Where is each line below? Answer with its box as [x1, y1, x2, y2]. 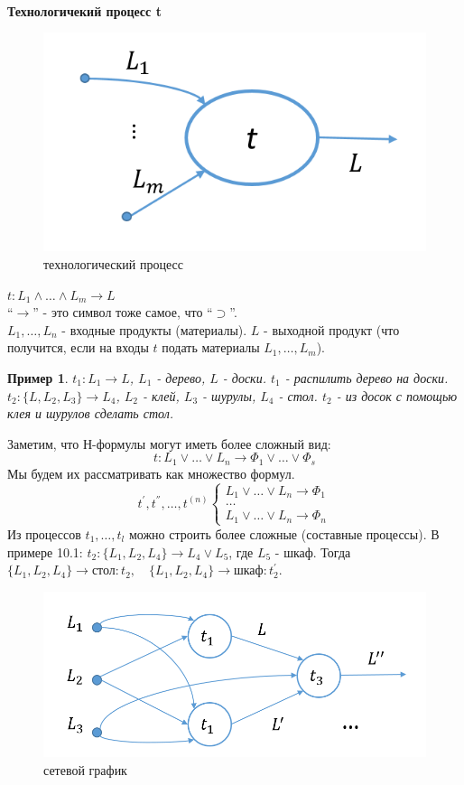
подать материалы [162, 338, 260, 357]
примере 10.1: [7, 542, 83, 561]
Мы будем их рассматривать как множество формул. [7, 463, 295, 482]
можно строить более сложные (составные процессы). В [128, 524, 440, 543]
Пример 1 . [7, 369, 69, 388]
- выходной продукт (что [264, 320, 400, 339]
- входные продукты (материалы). [61, 320, 247, 339]
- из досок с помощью [336, 386, 458, 405]
